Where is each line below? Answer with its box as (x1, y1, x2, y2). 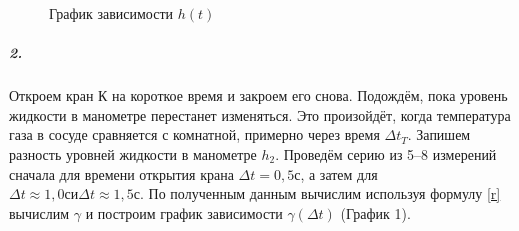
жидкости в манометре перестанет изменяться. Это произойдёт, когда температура (9, 104, 511, 125)
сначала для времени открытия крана (9, 163, 234, 184)
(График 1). (340, 202, 411, 223)
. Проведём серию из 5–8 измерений (275, 143, 497, 164)
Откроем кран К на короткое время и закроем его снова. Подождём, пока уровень (9, 85, 508, 106)
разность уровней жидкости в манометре (9, 143, 257, 164)
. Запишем (407, 124, 471, 145)
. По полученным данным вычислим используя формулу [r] (140, 183, 501, 204)
